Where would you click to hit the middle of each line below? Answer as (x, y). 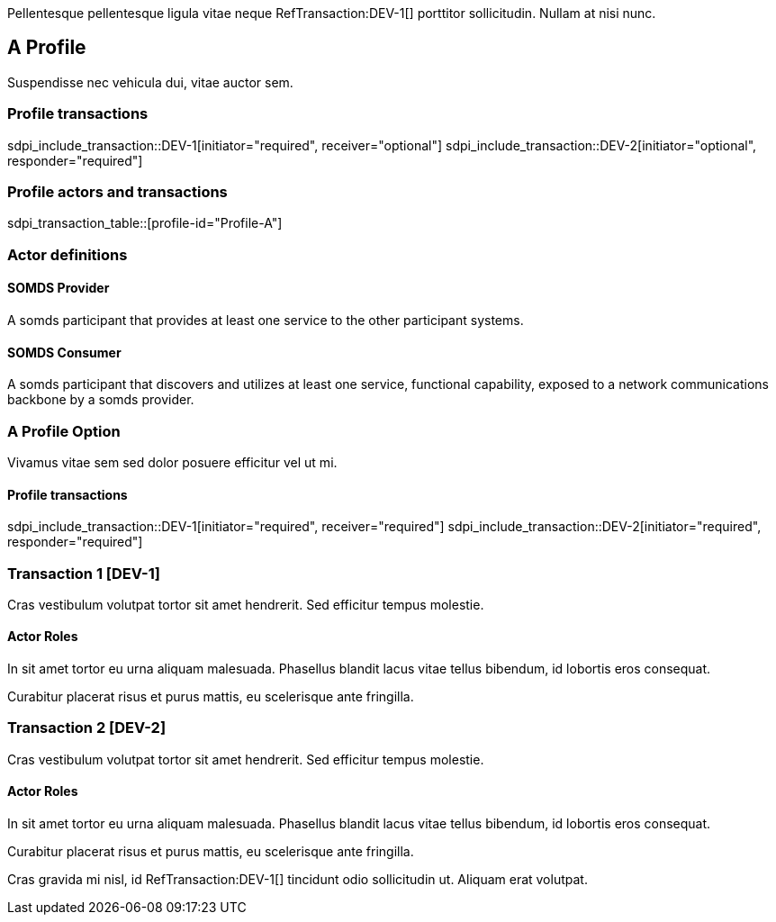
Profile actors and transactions (117, 191)
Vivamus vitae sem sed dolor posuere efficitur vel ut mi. (172, 462)
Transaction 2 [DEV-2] (87, 728)
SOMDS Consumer (64, 352)
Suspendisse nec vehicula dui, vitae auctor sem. (150, 82)
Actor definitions (68, 254)
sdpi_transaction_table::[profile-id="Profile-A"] (145, 223)
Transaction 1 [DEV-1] (84, 573)
